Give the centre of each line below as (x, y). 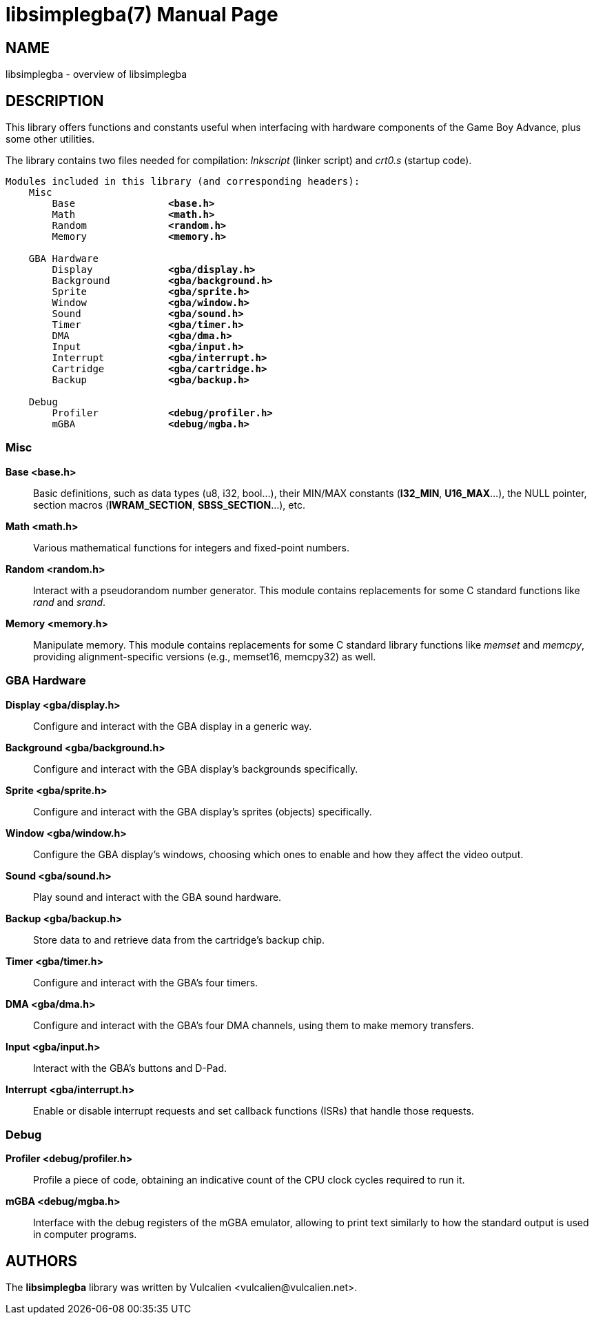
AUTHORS (42, 1261)
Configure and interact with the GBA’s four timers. (146, 982)
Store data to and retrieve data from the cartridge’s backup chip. (179, 940)
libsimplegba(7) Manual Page (142, 14)
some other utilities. (50, 139)
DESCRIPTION (55, 101)
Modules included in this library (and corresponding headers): (183, 182)
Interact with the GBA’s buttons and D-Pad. (130, 1068)
